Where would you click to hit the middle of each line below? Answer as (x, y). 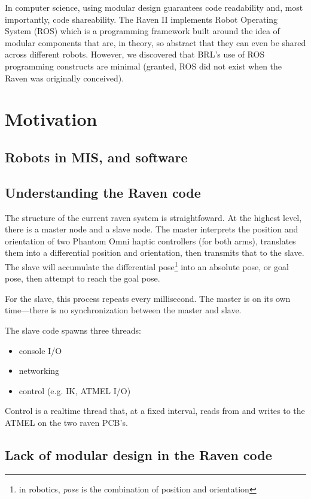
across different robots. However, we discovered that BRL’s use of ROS (135, 54)
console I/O (40, 350)
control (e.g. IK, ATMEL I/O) (75, 390)
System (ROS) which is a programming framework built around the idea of (142, 31)
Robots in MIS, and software (96, 157)
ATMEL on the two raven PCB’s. (66, 422)
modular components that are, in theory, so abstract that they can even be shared (155, 42)
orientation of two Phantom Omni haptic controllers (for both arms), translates (150, 241)
